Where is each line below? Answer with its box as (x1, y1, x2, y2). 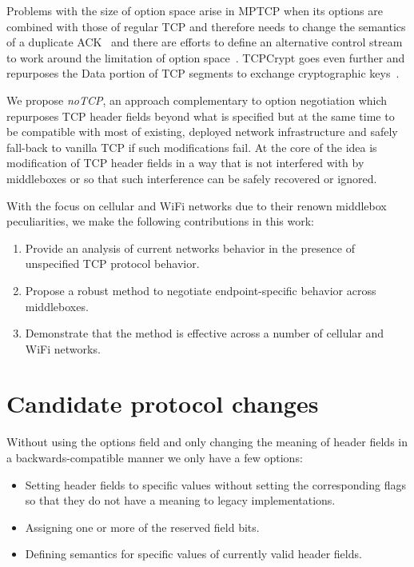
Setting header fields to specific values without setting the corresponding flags (25, 476, 406, 493)
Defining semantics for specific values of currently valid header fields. (25, 545, 362, 562)
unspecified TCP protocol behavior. (25, 255, 200, 272)
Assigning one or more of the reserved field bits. (25, 518, 260, 535)
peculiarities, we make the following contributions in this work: (6, 213, 314, 230)
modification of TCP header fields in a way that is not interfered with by (6, 154, 364, 171)
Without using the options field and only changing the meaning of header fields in (6, 433, 408, 450)
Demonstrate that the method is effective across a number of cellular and (25, 325, 384, 341)
